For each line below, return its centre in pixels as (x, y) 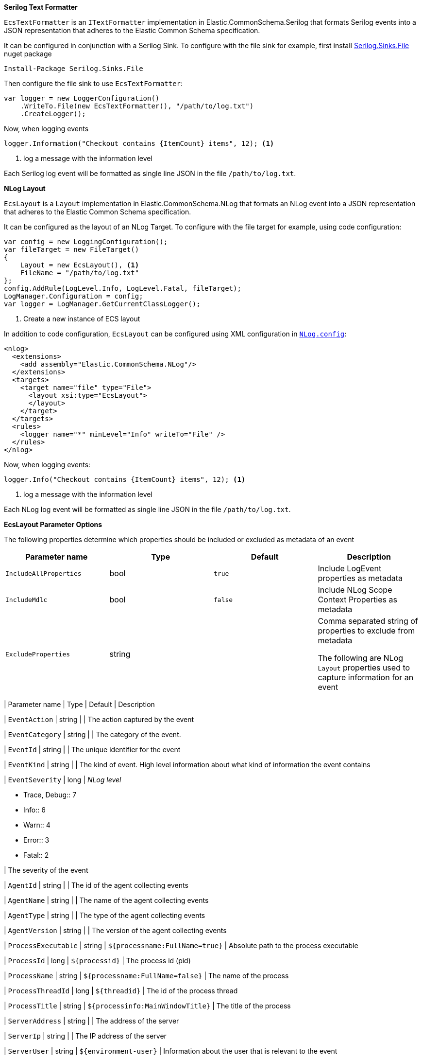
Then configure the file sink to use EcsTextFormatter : (93, 83)
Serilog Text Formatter (41, 7)
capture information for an (366, 677)
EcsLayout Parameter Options (53, 524)
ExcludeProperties (38, 654)
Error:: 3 (36, 840)
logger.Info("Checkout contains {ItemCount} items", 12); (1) (125, 479)
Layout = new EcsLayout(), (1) (80, 265)
